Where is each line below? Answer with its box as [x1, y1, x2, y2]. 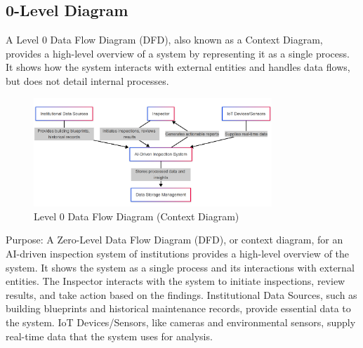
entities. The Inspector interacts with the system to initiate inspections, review [6, 274, 345, 288]
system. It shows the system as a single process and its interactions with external [6, 260, 355, 274]
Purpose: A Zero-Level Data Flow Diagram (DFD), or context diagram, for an [6, 232, 343, 247]
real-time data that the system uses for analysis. [6, 328, 213, 343]
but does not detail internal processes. [6, 73, 169, 88]
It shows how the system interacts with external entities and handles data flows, [6, 60, 350, 74]
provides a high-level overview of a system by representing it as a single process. [6, 46, 350, 60]
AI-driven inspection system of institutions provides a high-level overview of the [6, 246, 350, 261]
